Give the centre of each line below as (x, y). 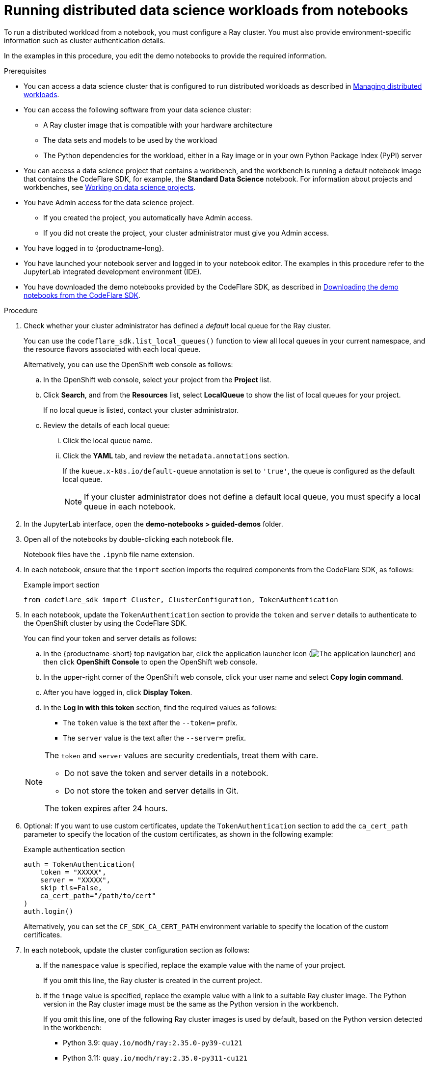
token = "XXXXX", (73, 872)
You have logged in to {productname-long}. (94, 248)
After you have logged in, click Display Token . (118, 692)
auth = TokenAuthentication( (80, 864)
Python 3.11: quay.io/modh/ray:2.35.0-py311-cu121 (155, 1058)
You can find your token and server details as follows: (110, 638)
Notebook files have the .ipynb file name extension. (109, 554)
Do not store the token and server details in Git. (151, 790)
